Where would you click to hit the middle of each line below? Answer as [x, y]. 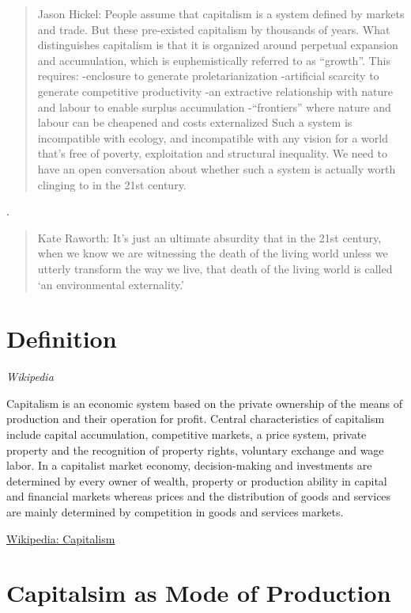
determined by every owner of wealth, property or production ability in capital [197, 480]
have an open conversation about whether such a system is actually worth [217, 168]
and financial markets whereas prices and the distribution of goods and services [199, 496]
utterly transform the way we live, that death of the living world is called [215, 268]
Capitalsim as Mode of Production [199, 593]
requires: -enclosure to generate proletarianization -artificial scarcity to [208, 76]
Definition [62, 339]
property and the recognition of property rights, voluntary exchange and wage [195, 449]
